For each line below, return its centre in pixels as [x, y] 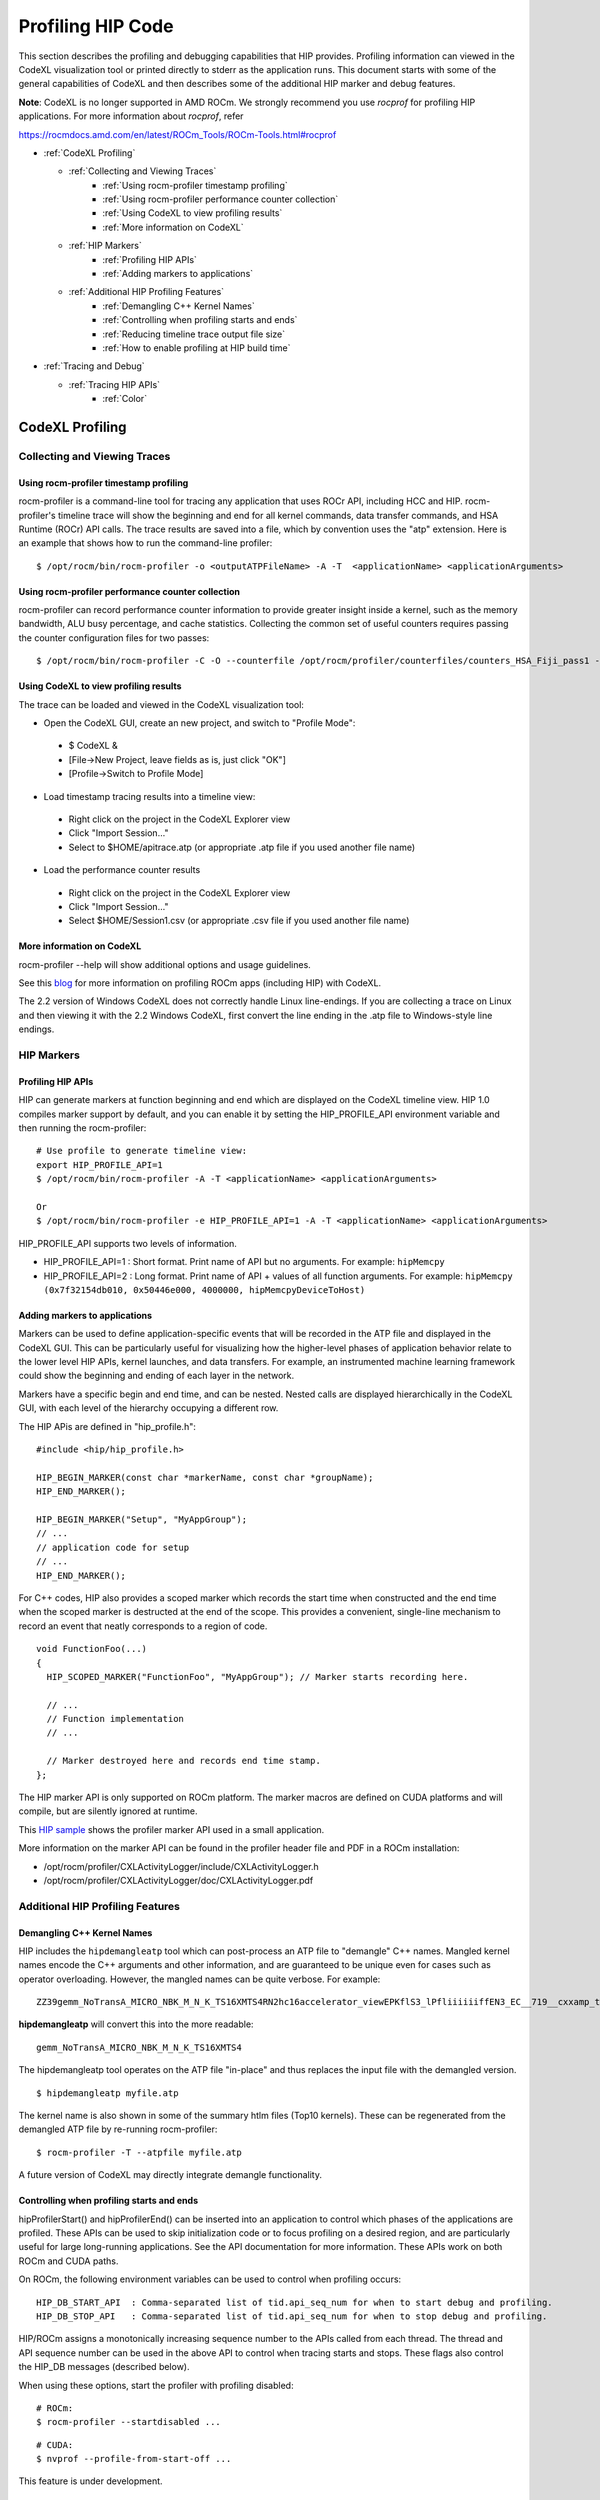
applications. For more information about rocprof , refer [131, 116]
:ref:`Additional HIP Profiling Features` [146, 292]
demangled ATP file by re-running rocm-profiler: [118, 2129]
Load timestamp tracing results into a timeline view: [149, 796]
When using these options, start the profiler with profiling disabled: [156, 2385]
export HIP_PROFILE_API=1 [100, 1164]
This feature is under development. [91, 2481]
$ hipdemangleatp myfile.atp [107, 2093]
